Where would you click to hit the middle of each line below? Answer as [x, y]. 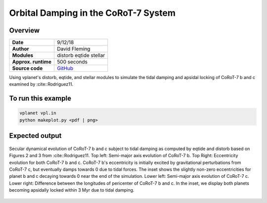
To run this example [40, 99]
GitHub [65, 68]
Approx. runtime [32, 62]
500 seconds [72, 62]
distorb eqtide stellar [81, 55]
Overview [24, 30]
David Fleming [74, 49]
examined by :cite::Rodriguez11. [41, 84]
